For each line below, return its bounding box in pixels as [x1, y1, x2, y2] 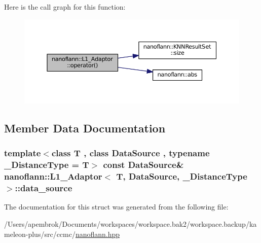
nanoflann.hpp [75, 228, 120, 239]
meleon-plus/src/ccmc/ [4, 228, 76, 239]
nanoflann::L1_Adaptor [4, 170, 102, 183]
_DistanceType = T [4, 158, 89, 171]
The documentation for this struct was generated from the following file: [4, 201, 229, 212]
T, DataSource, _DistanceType [116, 170, 247, 183]
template [4, 147, 41, 159]
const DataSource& [103, 158, 184, 171]
